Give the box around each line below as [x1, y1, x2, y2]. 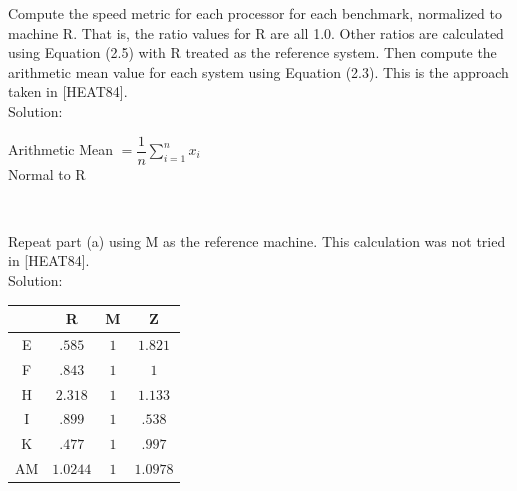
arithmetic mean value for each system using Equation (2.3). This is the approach [8, 61, 509, 82]
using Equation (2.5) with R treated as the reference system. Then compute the [8, 42, 497, 63]
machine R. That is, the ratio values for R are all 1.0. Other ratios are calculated [8, 22, 504, 43]
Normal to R [8, 163, 86, 184]
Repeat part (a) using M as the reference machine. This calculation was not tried [8, 230, 506, 251]
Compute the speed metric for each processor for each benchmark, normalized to [8, 3, 502, 23]
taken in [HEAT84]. [8, 81, 128, 102]
